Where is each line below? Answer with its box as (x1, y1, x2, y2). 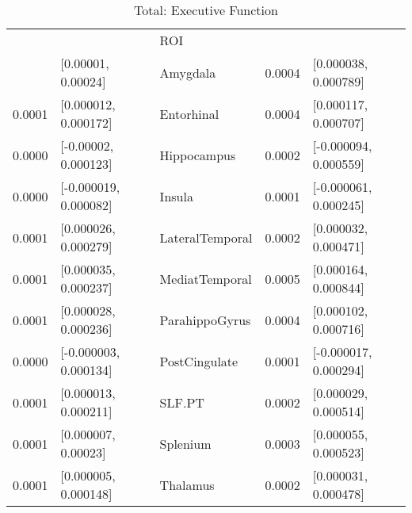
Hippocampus (159, 145, 236, 164)
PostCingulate (159, 351, 238, 370)
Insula (159, 186, 193, 205)
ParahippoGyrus (159, 310, 251, 329)
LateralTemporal (159, 228, 253, 247)
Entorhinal (159, 104, 219, 123)
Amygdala (159, 63, 216, 82)
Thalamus (159, 475, 215, 494)
